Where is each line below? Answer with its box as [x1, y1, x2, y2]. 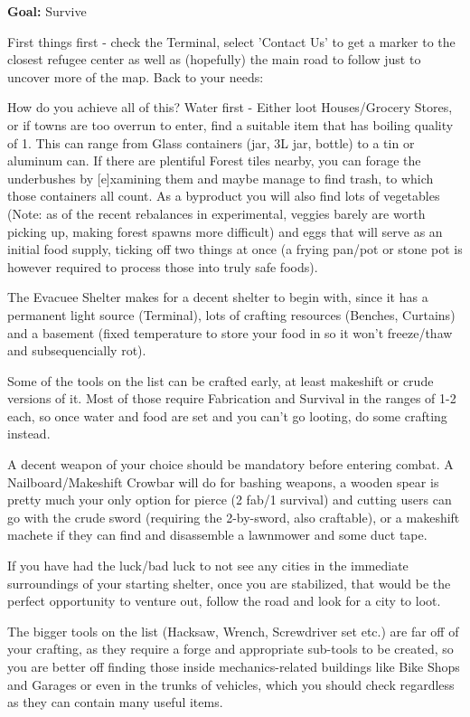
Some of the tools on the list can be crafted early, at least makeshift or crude [7, 371, 434, 390]
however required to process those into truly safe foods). [7, 257, 318, 276]
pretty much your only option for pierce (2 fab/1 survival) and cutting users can [7, 490, 452, 509]
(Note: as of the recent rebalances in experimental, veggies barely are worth [7, 203, 426, 222]
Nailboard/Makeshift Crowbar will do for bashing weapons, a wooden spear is [7, 472, 439, 491]
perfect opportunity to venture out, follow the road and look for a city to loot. [7, 591, 441, 610]
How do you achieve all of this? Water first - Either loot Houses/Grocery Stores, [7, 98, 453, 117]
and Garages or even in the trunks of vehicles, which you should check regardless [7, 675, 455, 693]
